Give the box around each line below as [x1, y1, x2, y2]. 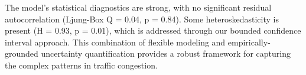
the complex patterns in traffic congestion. [5, 58, 158, 71]
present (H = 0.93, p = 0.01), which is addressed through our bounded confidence [5, 24, 301, 37]
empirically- [227, 35, 271, 48]
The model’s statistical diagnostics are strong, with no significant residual [5, 1, 272, 13]
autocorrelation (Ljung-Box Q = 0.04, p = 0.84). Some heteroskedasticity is [5, 12, 279, 25]
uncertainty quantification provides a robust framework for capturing [41, 47, 291, 60]
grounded [5, 47, 38, 60]
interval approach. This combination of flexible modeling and [5, 35, 226, 48]
